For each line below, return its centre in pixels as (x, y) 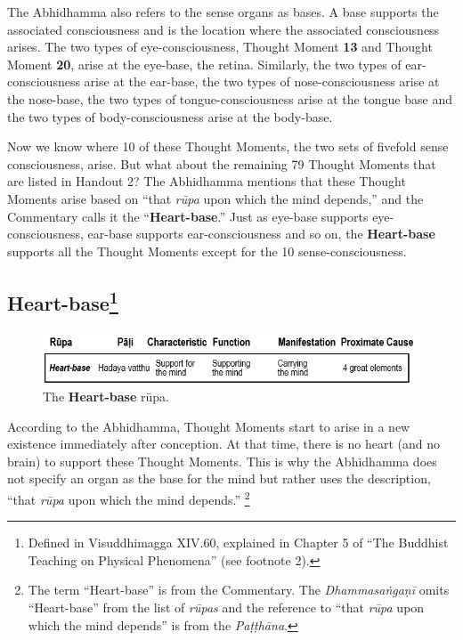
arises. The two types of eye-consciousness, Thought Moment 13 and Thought (220, 47)
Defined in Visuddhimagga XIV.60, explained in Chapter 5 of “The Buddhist (238, 543)
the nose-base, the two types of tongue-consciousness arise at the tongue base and (230, 98)
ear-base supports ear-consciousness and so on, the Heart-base (261, 234)
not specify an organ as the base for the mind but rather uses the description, (219, 478)
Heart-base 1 (63, 300)
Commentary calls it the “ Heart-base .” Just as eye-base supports (188, 216)
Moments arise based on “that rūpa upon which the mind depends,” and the (215, 198)
